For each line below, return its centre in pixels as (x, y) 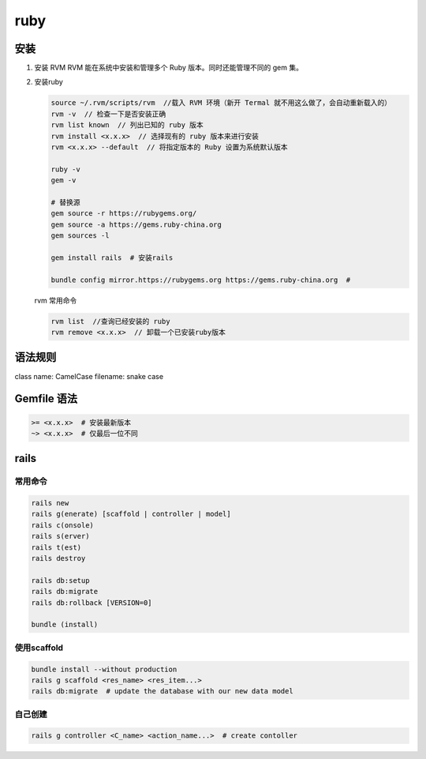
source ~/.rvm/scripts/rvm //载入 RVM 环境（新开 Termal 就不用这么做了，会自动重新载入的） (221, 103)
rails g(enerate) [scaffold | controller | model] (131, 514)
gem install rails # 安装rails (112, 257)
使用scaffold (39, 648)
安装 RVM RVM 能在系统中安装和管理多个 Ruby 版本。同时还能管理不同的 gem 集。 (169, 68)
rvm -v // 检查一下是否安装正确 (108, 114)
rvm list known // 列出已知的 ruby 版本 (127, 125)
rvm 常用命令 (56, 300)
